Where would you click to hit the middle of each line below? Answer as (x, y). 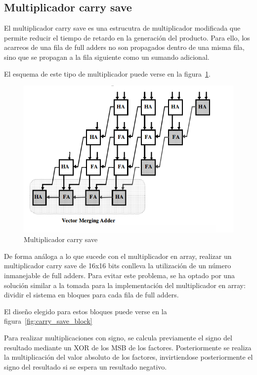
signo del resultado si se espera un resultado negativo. (86, 366)
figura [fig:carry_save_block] (48, 321)
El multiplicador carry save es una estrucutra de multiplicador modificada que (122, 28)
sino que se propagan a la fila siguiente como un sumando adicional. (107, 57)
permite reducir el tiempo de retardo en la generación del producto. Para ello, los (127, 37)
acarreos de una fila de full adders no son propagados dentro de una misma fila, (124, 47)
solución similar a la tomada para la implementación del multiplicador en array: (125, 285)
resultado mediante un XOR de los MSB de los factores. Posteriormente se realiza (128, 347)
